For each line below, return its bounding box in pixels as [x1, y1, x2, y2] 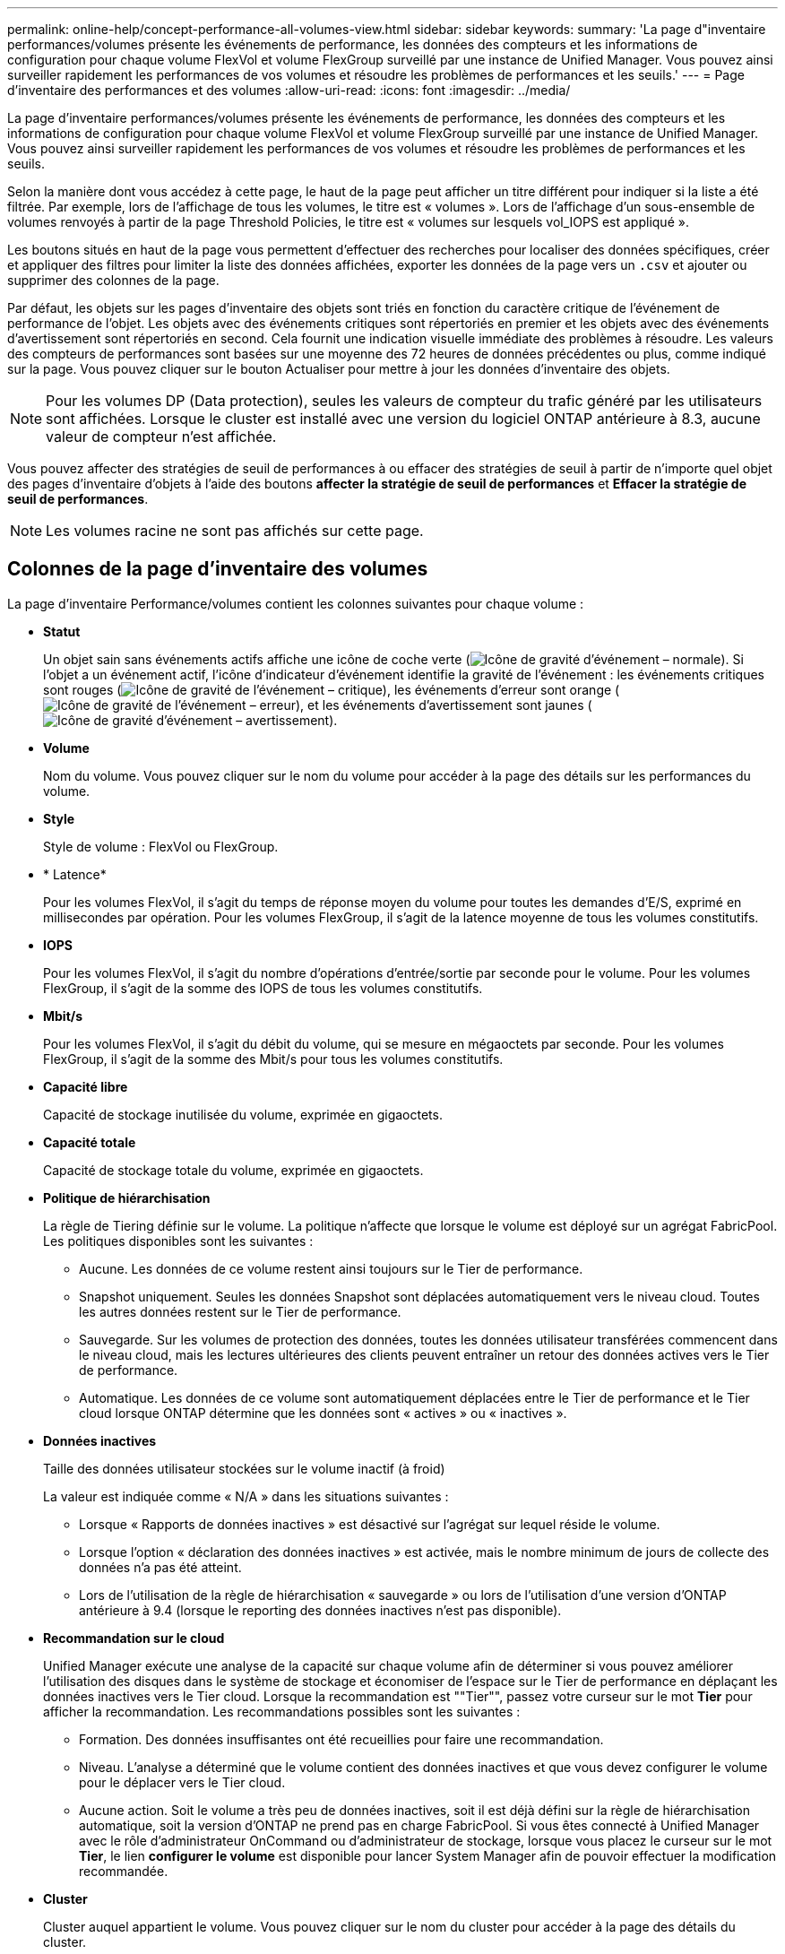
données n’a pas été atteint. [79, 1559, 242, 1575]
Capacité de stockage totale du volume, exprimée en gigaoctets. [43, 1162, 424, 1178]
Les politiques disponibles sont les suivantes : [43, 1232, 314, 1249]
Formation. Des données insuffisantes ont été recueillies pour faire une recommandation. [79, 1731, 604, 1747]
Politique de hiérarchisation [43, 1189, 211, 1206]
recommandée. [79, 1863, 168, 1879]
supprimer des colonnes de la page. [7, 272, 220, 288]
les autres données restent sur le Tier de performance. [79, 1303, 401, 1319]
